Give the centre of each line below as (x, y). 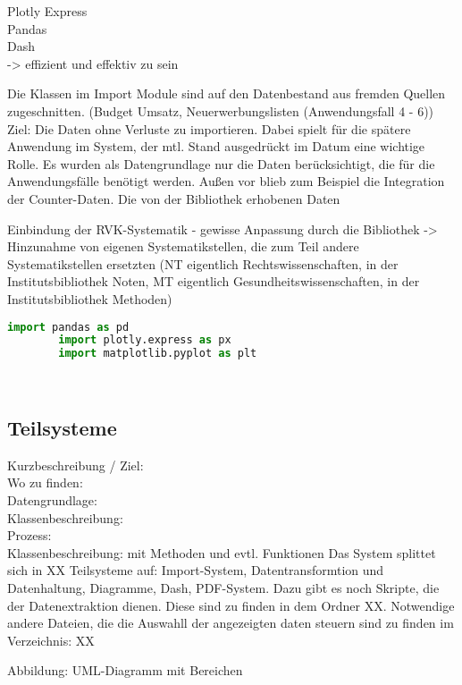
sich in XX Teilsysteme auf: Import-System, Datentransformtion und (196, 570)
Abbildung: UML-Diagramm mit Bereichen (125, 670)
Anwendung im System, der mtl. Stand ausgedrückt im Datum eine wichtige (216, 146)
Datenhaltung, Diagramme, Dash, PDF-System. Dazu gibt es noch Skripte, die (223, 588)
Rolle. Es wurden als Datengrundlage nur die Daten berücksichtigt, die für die (221, 163)
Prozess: (29, 535)
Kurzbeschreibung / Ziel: (76, 465)
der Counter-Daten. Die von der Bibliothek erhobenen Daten (174, 198)
